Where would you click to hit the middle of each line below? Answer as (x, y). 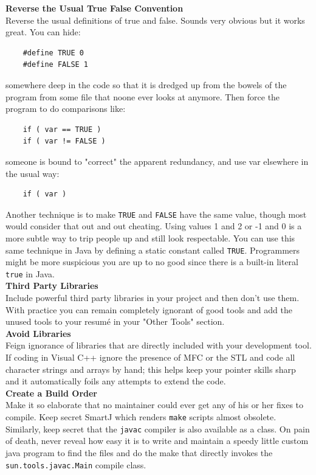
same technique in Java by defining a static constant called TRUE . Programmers (153, 250)
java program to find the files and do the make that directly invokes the (139, 452)
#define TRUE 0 (53, 53)
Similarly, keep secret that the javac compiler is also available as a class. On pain (158, 428)
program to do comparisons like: (66, 109)
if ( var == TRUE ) (62, 129)
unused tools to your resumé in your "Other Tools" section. (115, 321)
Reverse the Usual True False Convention (94, 8)
